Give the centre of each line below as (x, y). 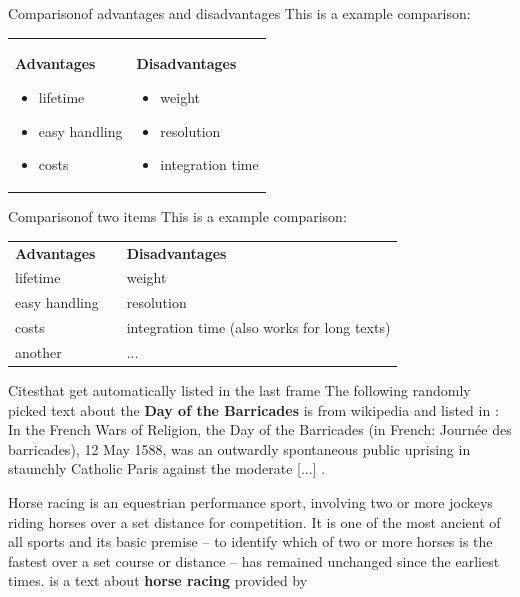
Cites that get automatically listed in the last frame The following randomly (239, 390)
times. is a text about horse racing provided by (158, 580)
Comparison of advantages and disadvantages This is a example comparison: (239, 13)
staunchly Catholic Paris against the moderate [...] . (167, 468)
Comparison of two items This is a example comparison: (177, 216)
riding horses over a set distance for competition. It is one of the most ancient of (254, 521)
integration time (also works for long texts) (258, 327)
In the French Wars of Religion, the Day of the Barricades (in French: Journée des (260, 429)
